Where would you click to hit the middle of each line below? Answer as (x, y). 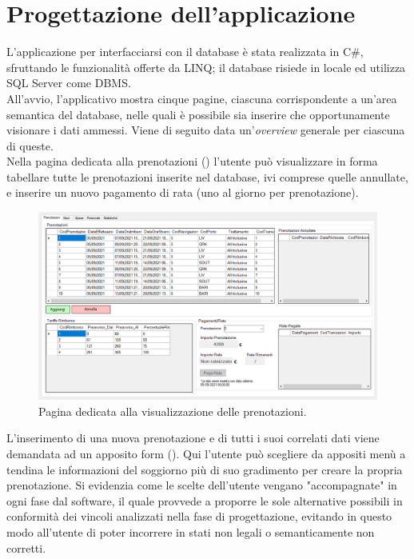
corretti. (26, 547)
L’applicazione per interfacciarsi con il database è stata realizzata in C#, (185, 52)
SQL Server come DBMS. (69, 83)
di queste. (30, 145)
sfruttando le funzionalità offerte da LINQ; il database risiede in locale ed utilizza (206, 67)
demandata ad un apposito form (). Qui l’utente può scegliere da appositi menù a (206, 454)
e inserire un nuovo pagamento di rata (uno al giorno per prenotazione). (183, 192)
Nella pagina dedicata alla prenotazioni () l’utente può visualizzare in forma (192, 161)
